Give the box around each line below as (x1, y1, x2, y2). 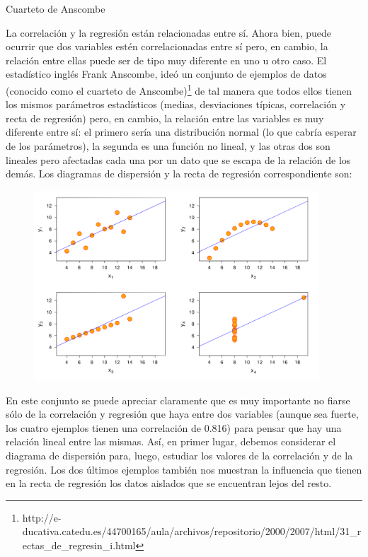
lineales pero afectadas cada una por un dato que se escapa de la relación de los (6, 152, 351, 167)
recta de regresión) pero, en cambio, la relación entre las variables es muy (6, 110, 324, 125)
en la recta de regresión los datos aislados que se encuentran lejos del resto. (6, 476, 332, 491)
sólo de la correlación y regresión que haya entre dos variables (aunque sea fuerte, (6, 406, 359, 421)
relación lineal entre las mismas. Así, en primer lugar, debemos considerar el (6, 434, 336, 449)
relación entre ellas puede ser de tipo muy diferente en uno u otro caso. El (6, 52, 327, 67)
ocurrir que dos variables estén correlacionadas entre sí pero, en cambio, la (6, 39, 328, 54)
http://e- (22, 510, 62, 524)
